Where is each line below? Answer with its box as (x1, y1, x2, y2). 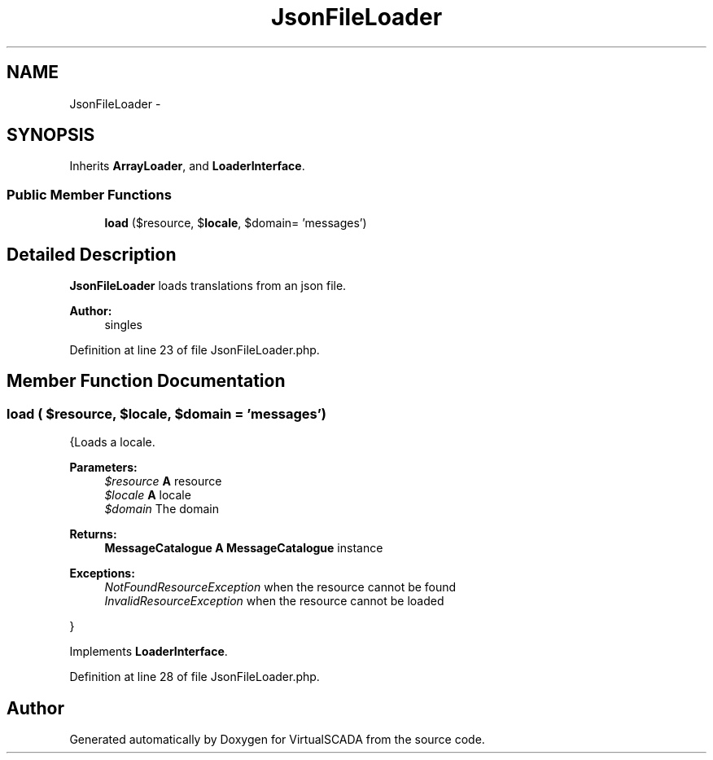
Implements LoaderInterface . (69, 644, 228, 659)
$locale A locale (104, 488, 191, 503)
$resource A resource (104, 474, 222, 489)
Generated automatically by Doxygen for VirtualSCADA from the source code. (69, 732, 485, 747)
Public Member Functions (7, 186, 172, 203)
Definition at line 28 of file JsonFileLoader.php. (69, 670, 320, 684)
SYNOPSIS (7, 125, 95, 146)
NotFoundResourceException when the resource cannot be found (104, 580, 457, 595)
